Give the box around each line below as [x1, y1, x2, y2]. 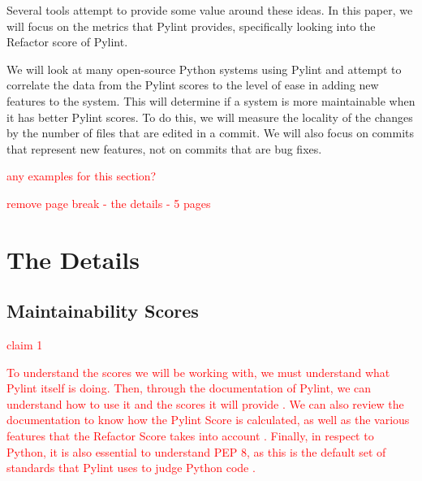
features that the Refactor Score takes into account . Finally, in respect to [6, 427, 374, 444]
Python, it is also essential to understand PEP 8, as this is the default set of [6, 443, 386, 460]
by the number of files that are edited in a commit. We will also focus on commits [6, 124, 415, 141]
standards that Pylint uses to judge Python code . [6, 459, 256, 476]
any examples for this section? [6, 167, 157, 184]
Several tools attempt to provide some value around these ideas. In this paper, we [6, 2, 413, 18]
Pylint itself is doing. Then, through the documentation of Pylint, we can [6, 379, 372, 396]
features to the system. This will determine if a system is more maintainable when [6, 92, 416, 109]
